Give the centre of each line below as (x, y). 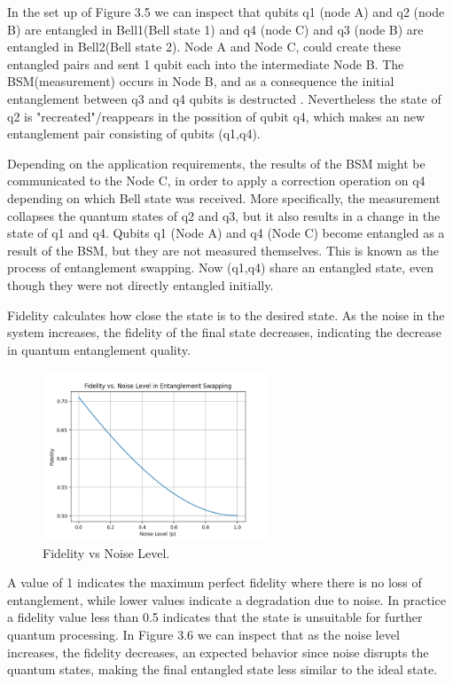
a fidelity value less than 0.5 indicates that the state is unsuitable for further (215, 617)
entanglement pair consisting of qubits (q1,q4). (134, 134)
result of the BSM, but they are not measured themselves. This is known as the (223, 250)
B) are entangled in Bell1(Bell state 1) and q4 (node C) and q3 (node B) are (215, 29)
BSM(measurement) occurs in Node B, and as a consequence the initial (201, 81)
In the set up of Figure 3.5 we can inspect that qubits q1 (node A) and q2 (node (226, 12)
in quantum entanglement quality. (99, 349)
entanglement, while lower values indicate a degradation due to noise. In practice (226, 599)
